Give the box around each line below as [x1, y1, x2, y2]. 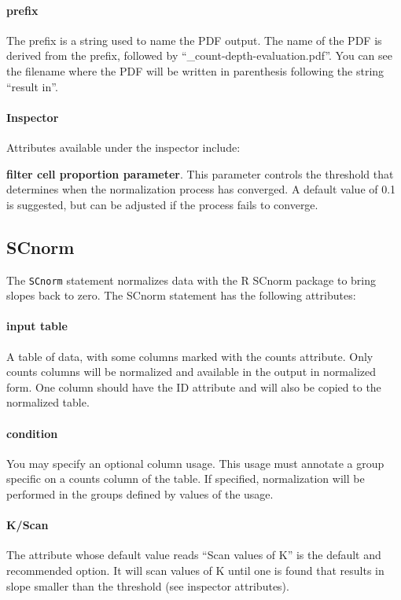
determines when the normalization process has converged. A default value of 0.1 [6, 181, 396, 197]
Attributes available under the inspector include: [6, 138, 241, 155]
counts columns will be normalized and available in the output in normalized [6, 363, 377, 380]
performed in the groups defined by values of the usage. [6, 485, 274, 502]
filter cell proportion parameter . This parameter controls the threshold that [6, 165, 394, 182]
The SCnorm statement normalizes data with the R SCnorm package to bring [6, 271, 377, 288]
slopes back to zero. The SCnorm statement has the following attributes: [6, 287, 356, 304]
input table [6, 318, 68, 334]
